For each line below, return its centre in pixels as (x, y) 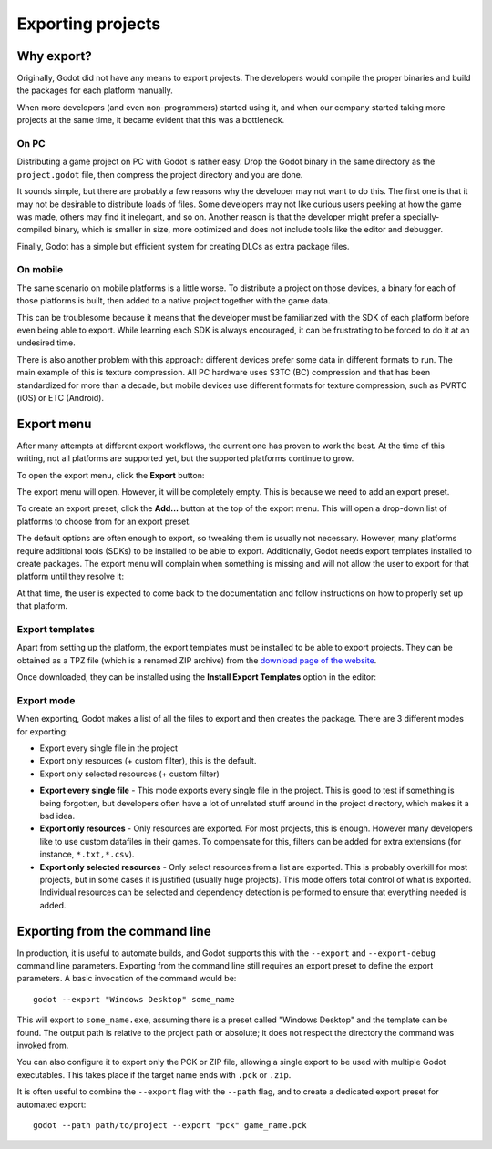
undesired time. (46, 343)
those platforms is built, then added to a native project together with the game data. (174, 301)
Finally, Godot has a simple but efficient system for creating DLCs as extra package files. (183, 246)
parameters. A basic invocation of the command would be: (127, 979)
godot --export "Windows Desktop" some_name (134, 999)
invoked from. (43, 1045)
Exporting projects (89, 24)
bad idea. (57, 816)
